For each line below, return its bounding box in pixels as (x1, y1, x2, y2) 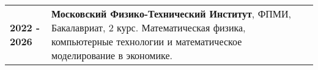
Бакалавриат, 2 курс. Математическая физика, (51, 21, 246, 34)
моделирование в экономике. (51, 48, 172, 62)
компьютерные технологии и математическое (51, 34, 242, 48)
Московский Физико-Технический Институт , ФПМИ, (51, 7, 292, 21)
